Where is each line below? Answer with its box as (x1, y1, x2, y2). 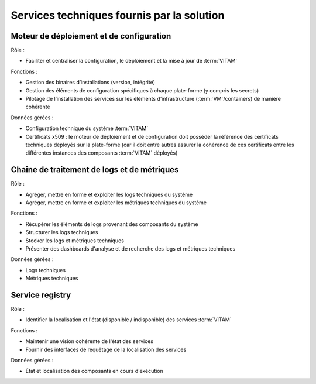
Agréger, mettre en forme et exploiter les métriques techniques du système (25, 199, 207, 206)
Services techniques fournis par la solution (11, 9, 225, 22)
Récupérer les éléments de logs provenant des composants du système (25, 220, 198, 228)
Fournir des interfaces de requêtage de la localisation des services (25, 346, 187, 353)
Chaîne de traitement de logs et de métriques (11, 164, 179, 175)
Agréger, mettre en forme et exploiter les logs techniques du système (25, 191, 193, 198)
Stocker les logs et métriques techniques (25, 237, 124, 244)
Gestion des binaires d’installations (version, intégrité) (25, 79, 155, 86)
